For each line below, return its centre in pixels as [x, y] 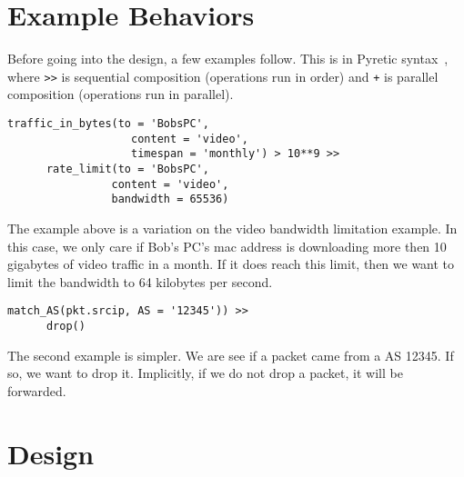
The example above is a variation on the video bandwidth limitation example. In [232, 228]
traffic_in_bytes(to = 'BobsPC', [108, 123]
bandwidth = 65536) [170, 199]
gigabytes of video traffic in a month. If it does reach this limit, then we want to [231, 264]
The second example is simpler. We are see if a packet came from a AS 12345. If [231, 355]
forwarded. [37, 390]
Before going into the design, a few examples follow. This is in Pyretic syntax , [228, 59]
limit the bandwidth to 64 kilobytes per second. [140, 281]
